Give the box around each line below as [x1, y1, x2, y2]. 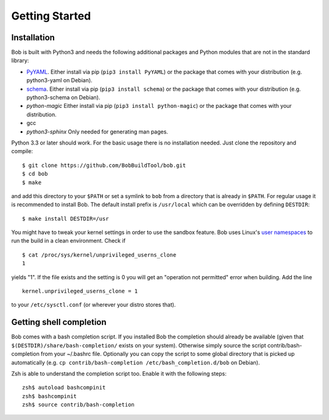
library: [11, 57, 29, 64]
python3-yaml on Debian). [26, 77, 93, 84]
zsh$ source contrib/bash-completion [22, 401, 135, 408]
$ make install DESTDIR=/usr [22, 215, 109, 222]
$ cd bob [22, 171, 48, 177]
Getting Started [11, 9, 91, 23]
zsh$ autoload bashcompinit [22, 384, 106, 391]
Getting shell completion [11, 317, 107, 327]
